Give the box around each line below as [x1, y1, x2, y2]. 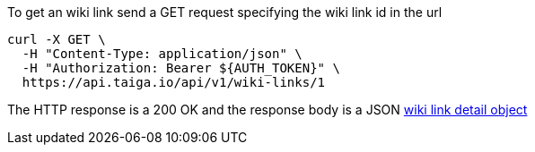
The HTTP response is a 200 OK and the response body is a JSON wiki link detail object [7, 102, 528, 117]
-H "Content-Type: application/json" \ [22, 46, 303, 61]
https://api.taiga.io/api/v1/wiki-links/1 [22, 75, 326, 89]
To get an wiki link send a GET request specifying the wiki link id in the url [7, 4, 443, 20]
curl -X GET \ [7, 32, 106, 46]
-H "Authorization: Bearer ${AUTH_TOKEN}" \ [22, 61, 340, 75]
